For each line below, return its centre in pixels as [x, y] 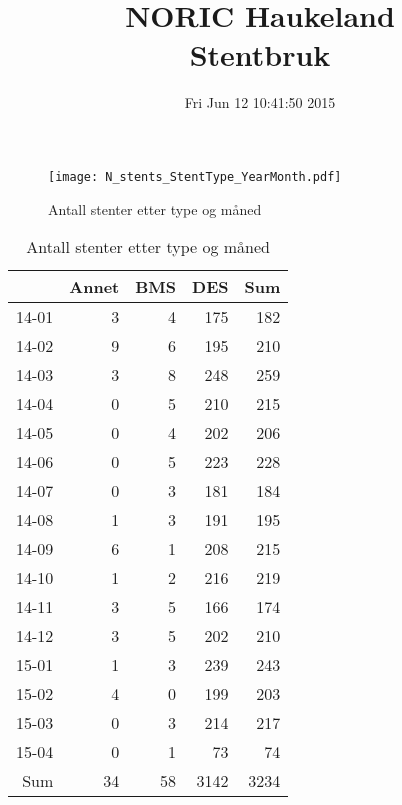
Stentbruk [260, 54]
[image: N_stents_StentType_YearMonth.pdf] [195, 176]
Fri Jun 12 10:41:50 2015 [260, 102]
